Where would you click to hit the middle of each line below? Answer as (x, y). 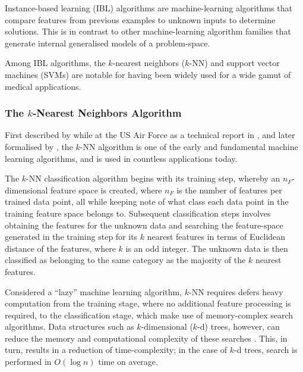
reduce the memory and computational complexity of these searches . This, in (146, 338)
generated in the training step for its (71, 237)
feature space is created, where (106, 190)
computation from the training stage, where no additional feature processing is (148, 303)
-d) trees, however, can (239, 326)
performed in (28, 362)
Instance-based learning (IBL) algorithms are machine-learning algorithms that (149, 8)
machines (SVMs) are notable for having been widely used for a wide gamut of (148, 74)
